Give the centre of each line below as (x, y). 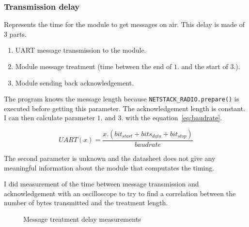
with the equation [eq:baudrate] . (174, 118)
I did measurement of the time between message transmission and (101, 184)
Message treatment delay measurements (82, 219)
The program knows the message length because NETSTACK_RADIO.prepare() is (122, 99)
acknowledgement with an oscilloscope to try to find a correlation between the (120, 193)
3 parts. (15, 34)
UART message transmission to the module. (81, 50)
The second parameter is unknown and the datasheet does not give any (110, 158)
